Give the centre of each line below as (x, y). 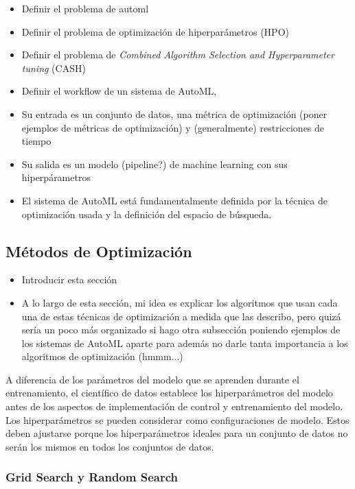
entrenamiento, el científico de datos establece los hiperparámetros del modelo (169, 393)
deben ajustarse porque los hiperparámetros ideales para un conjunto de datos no (177, 433)
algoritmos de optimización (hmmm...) (102, 356)
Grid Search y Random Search (92, 477)
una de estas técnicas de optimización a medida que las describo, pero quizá (181, 316)
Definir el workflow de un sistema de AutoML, (119, 91)
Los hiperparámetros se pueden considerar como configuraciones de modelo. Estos (177, 419)
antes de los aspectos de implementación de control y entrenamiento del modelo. (174, 406)
